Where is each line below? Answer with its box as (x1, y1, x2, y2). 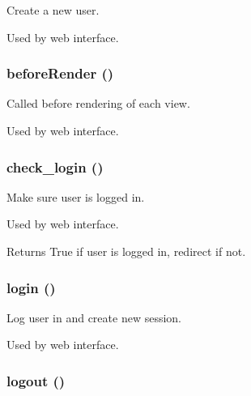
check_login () (6, 156, 104, 177)
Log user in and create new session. (6, 309, 181, 326)
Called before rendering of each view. (6, 95, 190, 112)
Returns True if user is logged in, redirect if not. (6, 243, 246, 259)
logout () (6, 370, 66, 390)
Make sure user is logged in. (6, 188, 145, 205)
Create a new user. (6, 2, 100, 18)
